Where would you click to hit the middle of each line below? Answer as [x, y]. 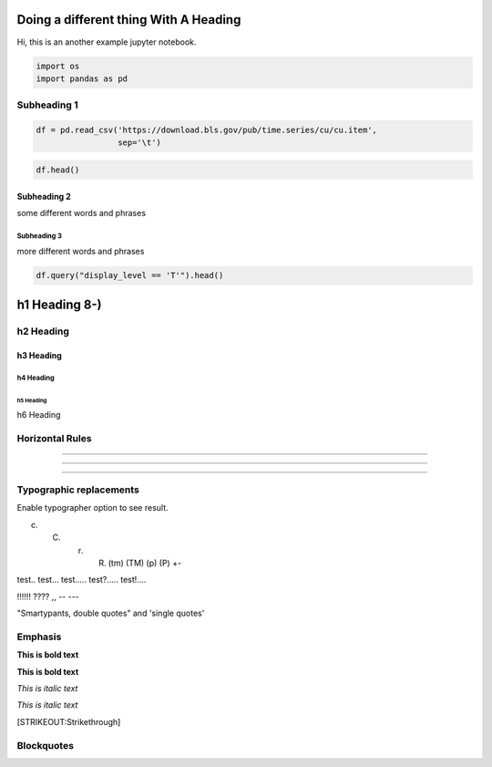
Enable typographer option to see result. [92, 508]
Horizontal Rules [54, 438]
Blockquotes [46, 745]
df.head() [58, 170]
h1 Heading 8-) [59, 304]
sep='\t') [139, 143]
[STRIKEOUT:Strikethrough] [69, 721]
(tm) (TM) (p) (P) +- [145, 563]
